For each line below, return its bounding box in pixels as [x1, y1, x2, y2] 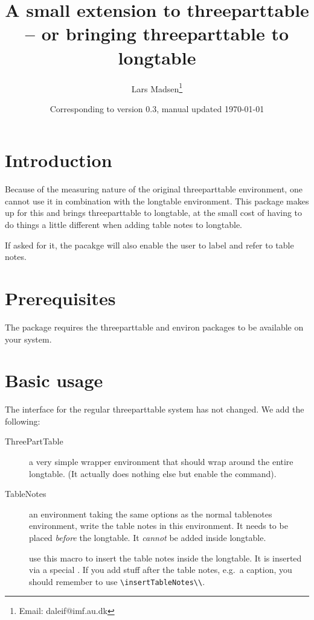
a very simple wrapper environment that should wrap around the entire [29, 455, 293, 468]
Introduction [5, 148, 112, 172]
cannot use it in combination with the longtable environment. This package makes [5, 194, 309, 207]
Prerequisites [5, 286, 116, 311]
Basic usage [5, 368, 103, 393]
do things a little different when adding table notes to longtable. [5, 218, 242, 231]
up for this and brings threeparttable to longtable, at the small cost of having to [5, 206, 303, 219]
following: [5, 414, 40, 427]
